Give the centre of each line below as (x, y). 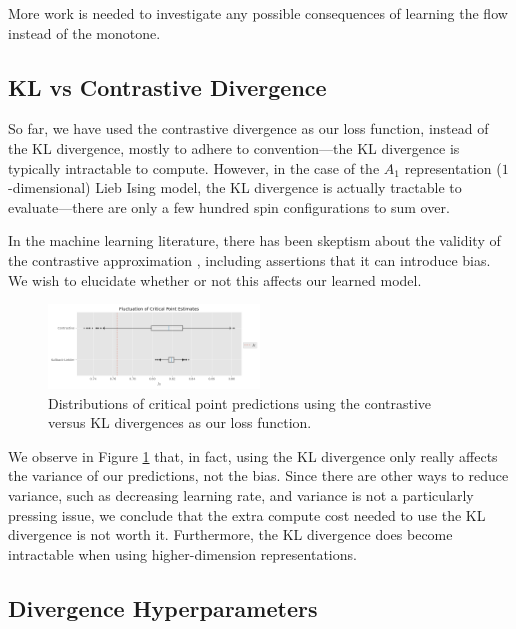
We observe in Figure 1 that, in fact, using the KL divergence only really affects (253, 455)
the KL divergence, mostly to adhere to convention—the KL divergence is (234, 147)
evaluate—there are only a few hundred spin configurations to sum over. (229, 206)
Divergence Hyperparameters (163, 607)
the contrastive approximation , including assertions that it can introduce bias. (249, 259)
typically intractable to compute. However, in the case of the (194, 167)
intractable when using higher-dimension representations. (182, 553)
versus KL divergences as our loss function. (180, 422)
